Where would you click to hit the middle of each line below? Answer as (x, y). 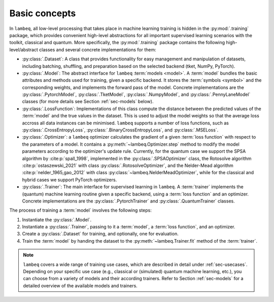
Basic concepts (43, 13)
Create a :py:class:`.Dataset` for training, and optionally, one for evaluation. (100, 234)
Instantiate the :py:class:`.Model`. (57, 220)
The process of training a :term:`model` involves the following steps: (81, 210)
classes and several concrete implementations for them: (98, 49)
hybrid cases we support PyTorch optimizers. (70, 180)
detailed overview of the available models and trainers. (80, 286)
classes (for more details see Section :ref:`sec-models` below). (88, 102)
